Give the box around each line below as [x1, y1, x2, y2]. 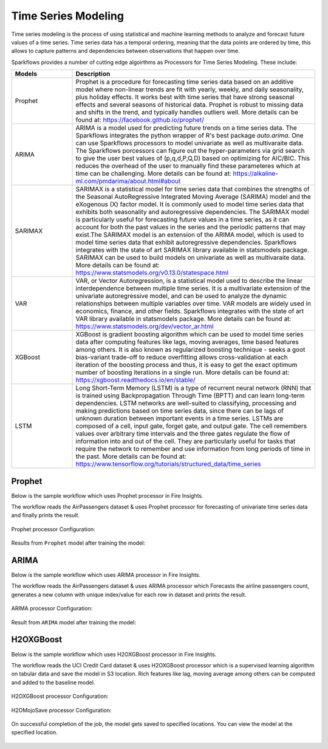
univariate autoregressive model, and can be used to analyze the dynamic [75, 292, 287, 301]
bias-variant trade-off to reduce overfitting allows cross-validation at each [75, 353, 288, 361]
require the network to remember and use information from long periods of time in [75, 445, 310, 453]
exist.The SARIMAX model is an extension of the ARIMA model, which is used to [75, 231, 304, 239]
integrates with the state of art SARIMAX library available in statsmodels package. [75, 246, 310, 254]
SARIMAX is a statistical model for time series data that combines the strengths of [75, 185, 310, 193]
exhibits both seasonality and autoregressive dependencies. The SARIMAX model [75, 207, 309, 216]
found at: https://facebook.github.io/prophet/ [75, 116, 205, 124]
